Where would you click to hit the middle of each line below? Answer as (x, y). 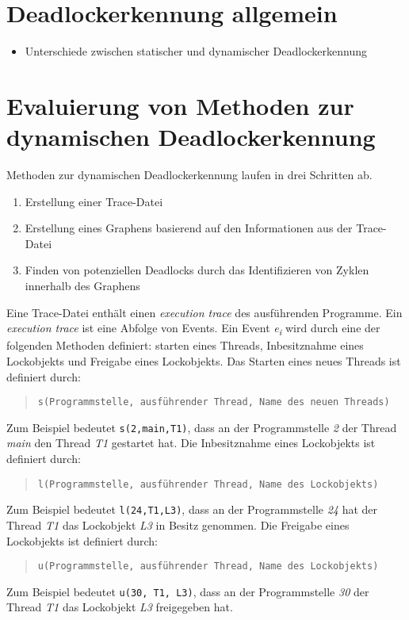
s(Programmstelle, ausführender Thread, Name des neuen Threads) (214, 402)
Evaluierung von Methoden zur (180, 105)
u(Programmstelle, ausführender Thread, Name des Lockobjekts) (208, 566)
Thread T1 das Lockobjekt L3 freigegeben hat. (120, 607)
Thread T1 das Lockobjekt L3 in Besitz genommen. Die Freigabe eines (178, 524)
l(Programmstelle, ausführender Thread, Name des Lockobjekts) (208, 484)
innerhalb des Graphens (82, 285)
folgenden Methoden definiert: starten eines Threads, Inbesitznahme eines (185, 345)
